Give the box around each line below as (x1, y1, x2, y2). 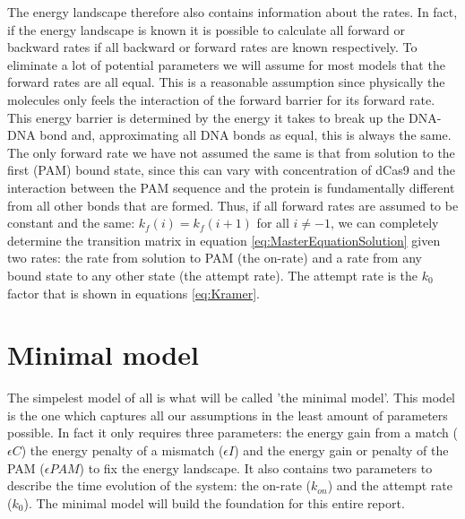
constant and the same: (7, 213, 135, 232)
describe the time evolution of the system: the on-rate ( (7, 476, 311, 495)
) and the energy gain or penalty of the (234, 441, 449, 459)
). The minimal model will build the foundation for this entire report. (23, 493, 405, 512)
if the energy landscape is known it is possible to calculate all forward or (7, 20, 405, 39)
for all (256, 213, 289, 232)
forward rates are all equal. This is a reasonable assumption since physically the (7, 73, 445, 91)
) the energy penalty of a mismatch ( (21, 441, 224, 459)
